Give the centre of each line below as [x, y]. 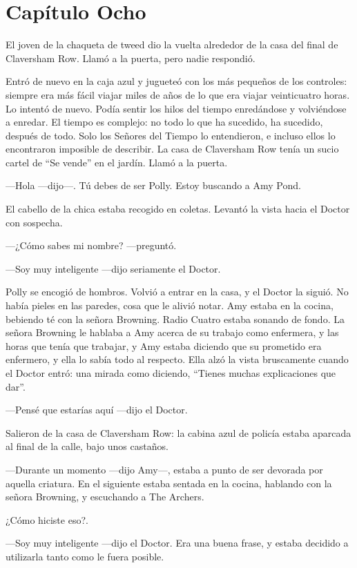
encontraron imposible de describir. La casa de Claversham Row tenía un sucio [172, 149]
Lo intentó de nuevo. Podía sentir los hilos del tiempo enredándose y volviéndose [176, 108]
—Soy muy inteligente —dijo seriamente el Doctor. [113, 268]
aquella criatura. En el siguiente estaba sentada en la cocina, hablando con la [169, 483]
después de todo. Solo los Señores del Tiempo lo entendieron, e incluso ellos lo [171, 135]
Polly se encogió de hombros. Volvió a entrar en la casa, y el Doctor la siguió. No [177, 292]
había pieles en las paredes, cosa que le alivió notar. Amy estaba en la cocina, [170, 305]
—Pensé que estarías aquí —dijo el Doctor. [97, 410]
